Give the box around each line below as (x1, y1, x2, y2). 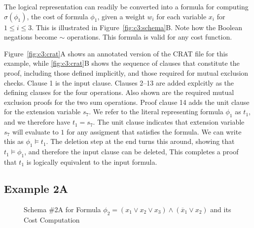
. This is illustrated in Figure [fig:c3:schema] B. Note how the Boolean (32, 22, 242, 32)
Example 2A (4, 181, 69, 196)
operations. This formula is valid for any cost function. (67, 32, 232, 42)
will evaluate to (12, 126, 59, 137)
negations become (4, 32, 57, 42)
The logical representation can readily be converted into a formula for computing (4, 1, 249, 11)
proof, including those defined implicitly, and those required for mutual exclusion (4, 67, 249, 78)
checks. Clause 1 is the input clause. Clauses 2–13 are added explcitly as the (4, 77, 234, 88)
